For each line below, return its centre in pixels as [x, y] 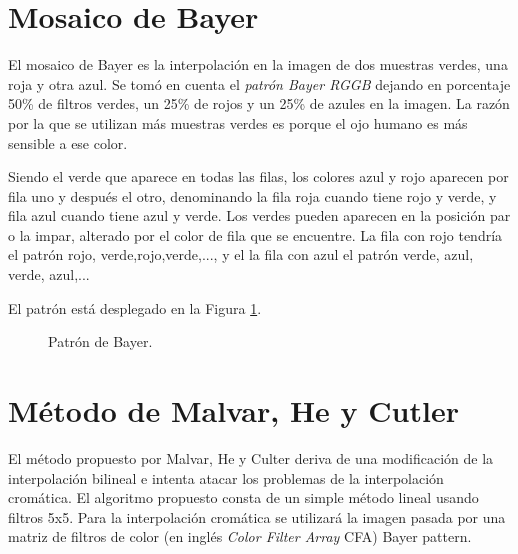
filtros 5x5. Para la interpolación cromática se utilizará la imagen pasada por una [257, 516]
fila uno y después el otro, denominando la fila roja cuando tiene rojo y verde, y [252, 195]
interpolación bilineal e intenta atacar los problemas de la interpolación [226, 477]
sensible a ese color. [68, 142]
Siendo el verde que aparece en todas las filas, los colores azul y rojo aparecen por [258, 176]
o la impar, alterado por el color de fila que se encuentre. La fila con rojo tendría [255, 234]
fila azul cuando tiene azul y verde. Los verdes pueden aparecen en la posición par [259, 215]
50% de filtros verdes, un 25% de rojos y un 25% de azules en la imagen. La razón [259, 103]
